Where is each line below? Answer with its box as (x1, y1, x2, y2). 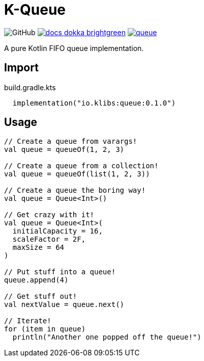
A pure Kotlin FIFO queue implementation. (4, 43, 144, 53)
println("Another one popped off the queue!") (12, 333, 201, 342)
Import (4, 61, 39, 74)
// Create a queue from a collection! (4, 162, 159, 170)
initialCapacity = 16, (12, 227, 103, 236)
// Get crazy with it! (4, 211, 95, 219)
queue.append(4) (4, 276, 69, 285)
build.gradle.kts (4, 83, 56, 92)
